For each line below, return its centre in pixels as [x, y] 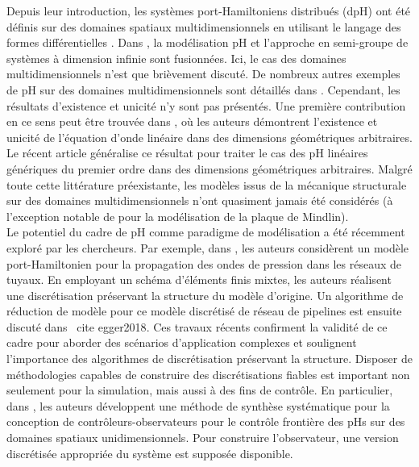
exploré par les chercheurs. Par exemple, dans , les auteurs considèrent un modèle [208, 247]
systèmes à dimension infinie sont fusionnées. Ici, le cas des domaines [176, 58]
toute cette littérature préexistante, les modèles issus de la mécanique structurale [207, 184]
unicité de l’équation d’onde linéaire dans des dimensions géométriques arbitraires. [209, 137]
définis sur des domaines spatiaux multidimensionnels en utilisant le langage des [204, 26]
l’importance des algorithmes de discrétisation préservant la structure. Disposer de [209, 359]
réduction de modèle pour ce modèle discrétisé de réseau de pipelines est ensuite [204, 311]
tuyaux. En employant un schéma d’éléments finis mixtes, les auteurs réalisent [199, 279]
